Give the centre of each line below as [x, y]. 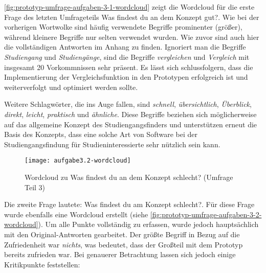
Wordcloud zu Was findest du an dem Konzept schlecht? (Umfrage [129, 177]
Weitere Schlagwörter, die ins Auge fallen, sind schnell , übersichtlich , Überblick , [128, 104]
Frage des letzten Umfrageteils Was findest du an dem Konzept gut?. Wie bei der [132, 17]
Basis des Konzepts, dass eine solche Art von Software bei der [101, 134]
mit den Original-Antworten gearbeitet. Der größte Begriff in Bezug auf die [122, 234]
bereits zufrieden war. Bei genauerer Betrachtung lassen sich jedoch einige [120, 254]
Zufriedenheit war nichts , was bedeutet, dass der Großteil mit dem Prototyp [124, 244]
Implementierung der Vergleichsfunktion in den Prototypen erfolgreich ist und [126, 77]
